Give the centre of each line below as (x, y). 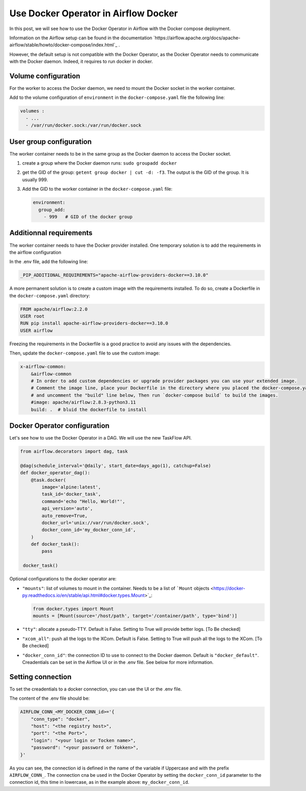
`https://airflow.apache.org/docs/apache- (197, 38)
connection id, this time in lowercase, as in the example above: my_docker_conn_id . (99, 782)
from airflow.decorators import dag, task (74, 451)
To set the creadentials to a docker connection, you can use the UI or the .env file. (96, 689)
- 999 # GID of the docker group (88, 217)
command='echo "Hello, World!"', (83, 501)
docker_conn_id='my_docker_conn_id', (89, 530)
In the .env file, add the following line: (49, 262)
